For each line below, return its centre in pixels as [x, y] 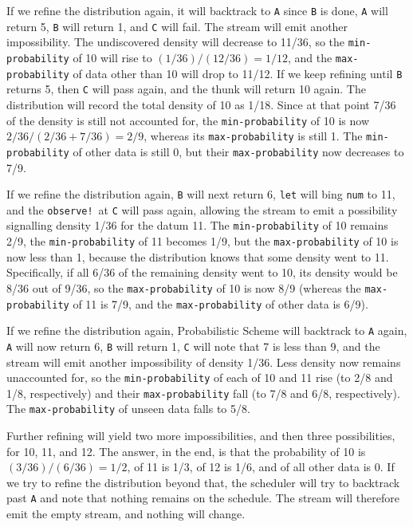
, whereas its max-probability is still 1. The [253, 136]
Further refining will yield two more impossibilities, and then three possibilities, [201, 436]
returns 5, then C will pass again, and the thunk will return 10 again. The [186, 89]
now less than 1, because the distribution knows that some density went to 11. [198, 256]
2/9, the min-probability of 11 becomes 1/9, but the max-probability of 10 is [203, 241]
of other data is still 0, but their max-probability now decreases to [238, 151]
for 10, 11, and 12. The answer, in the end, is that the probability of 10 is [186, 451]
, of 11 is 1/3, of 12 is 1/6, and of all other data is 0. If [261, 467]
